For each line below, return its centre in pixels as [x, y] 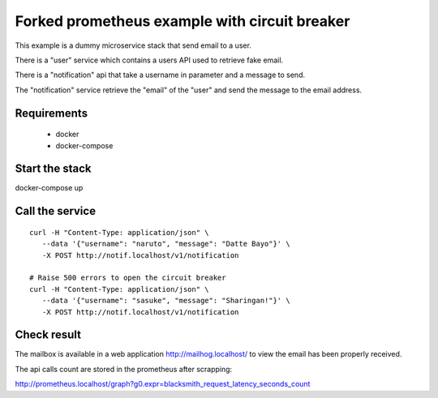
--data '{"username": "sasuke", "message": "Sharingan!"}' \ [166, 301]
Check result [48, 335]
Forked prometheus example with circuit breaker [182, 21]
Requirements [52, 113]
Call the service [56, 211]
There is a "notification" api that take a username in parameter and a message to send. [160, 75]
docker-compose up [49, 188]
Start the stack [53, 169]
